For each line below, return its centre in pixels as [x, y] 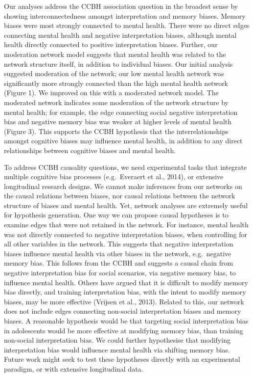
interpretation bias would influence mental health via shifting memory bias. [117, 349]
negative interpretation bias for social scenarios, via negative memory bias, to [120, 273]
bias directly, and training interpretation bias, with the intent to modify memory [125, 292]
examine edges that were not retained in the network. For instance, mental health [126, 225]
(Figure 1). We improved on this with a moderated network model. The [111, 93]
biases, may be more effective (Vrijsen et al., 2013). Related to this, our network [124, 301]
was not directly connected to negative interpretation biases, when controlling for [126, 234]
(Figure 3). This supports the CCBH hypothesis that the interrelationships [116, 131]
